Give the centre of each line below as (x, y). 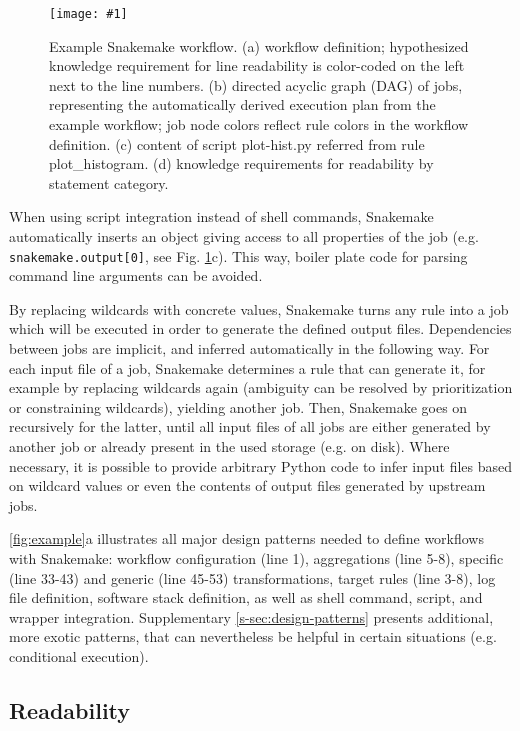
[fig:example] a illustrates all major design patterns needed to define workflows (246, 538)
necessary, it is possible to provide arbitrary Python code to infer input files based (261, 465)
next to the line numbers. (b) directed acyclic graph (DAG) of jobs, (256, 84)
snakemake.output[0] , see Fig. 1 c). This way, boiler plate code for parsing (238, 255)
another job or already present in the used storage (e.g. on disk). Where (229, 446)
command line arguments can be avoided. (136, 275)
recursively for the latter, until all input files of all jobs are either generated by (250, 426)
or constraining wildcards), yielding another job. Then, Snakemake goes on (238, 406)
